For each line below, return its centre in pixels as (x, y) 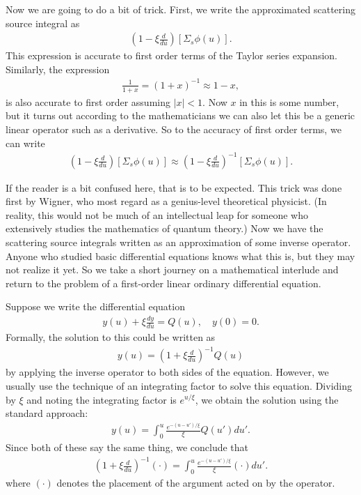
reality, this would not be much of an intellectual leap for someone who (157, 214)
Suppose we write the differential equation (95, 306)
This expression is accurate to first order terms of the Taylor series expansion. (171, 55)
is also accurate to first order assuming (88, 101)
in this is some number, (289, 101)
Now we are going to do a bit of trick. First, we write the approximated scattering (180, 9)
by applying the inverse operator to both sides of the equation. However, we (167, 372)
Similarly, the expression (58, 69)
